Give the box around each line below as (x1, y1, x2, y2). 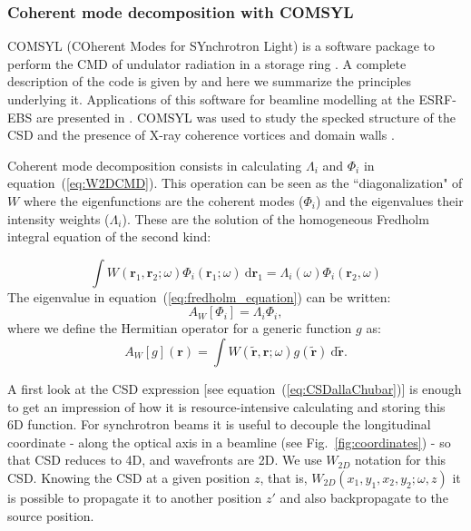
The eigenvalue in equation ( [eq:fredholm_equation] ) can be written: (7, 287, 391, 306)
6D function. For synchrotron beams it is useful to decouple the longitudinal (7, 415, 431, 434)
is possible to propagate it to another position (7, 487, 262, 506)
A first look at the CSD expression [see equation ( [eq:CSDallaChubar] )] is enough (7, 379, 462, 398)
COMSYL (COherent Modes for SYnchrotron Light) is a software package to (7, 36, 435, 55)
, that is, (260, 467, 308, 487)
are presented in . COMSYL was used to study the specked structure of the (35, 107, 456, 126)
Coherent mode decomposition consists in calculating (7, 155, 302, 174)
